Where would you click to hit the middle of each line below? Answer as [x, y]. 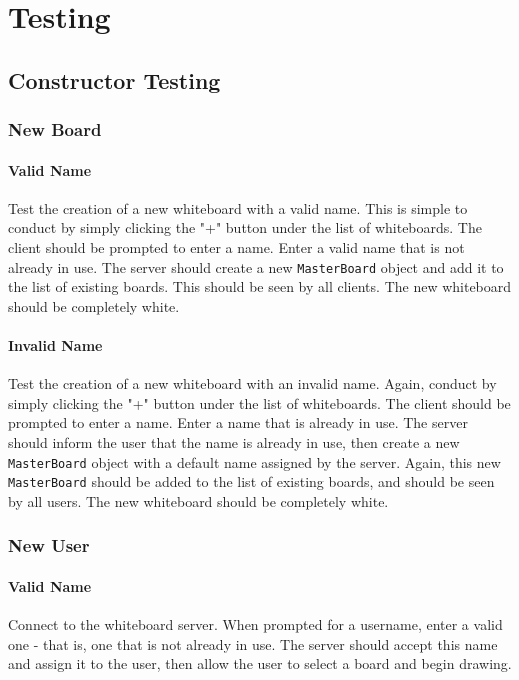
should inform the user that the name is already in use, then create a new [234, 442]
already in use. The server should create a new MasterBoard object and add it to [256, 266]
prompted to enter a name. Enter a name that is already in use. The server [238, 422]
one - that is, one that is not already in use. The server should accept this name [253, 643]
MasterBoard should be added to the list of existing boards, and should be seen [251, 481]
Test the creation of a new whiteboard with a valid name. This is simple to [238, 207]
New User [49, 545]
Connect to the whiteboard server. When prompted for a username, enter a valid [255, 624]
